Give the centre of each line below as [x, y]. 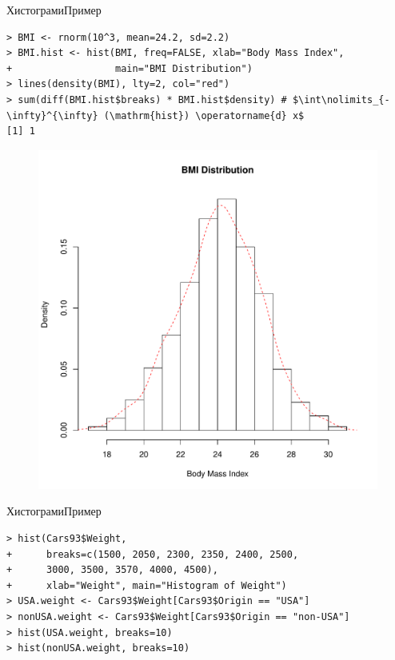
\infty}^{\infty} [52, 115]
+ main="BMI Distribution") [130, 68]
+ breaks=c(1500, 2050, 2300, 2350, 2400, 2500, [153, 554]
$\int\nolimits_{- [341, 99]
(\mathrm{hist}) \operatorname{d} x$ [204, 115]
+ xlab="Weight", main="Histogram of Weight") [147, 585]
